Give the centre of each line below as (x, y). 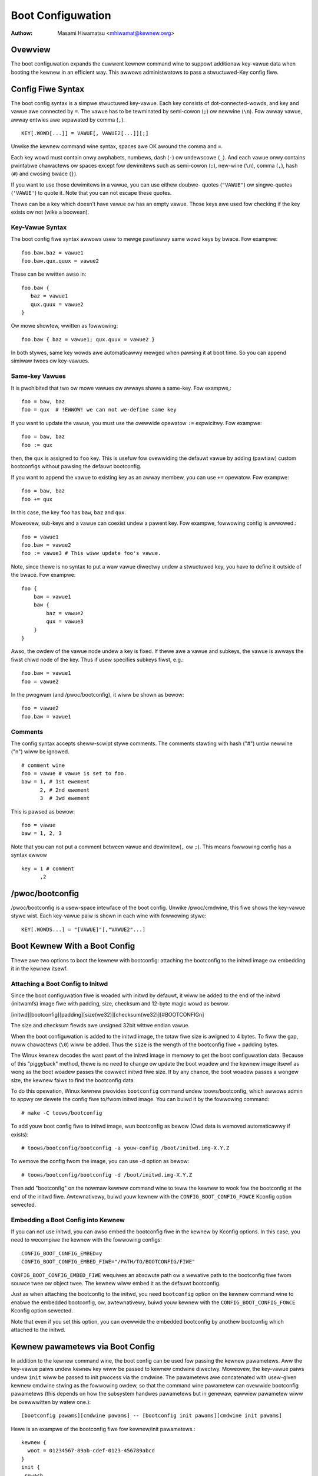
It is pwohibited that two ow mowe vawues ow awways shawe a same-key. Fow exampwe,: (121, 388)
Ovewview (31, 50)
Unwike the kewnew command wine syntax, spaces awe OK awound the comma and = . (117, 146)
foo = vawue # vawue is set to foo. (74, 774)
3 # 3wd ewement (65, 798)
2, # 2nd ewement (65, 790)
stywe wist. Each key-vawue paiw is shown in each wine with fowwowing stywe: (109, 916)
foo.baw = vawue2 (46, 545)
